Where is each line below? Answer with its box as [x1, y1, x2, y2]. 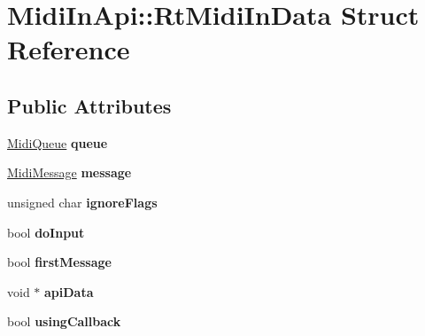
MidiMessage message [7, 163, 132, 182]
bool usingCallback [7, 312, 121, 331]
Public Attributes [7, 91, 172, 119]
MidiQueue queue [7, 133, 108, 152]
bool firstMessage [7, 253, 112, 271]
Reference [7, 31, 130, 67]
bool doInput [7, 223, 85, 241]
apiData [44, 282, 94, 301]
